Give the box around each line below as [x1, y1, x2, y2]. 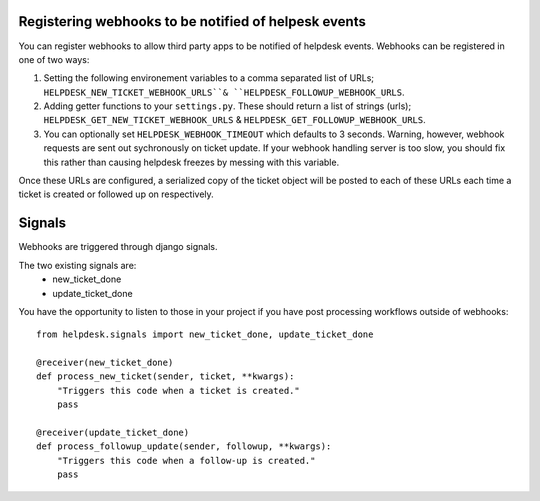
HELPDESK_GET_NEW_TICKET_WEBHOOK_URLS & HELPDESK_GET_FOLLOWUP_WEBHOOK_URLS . [43, 114, 426, 126]
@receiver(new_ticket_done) [36, 357, 174, 369]
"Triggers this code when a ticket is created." [56, 385, 300, 396]
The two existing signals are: [18, 259, 137, 271]
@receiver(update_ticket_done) [36, 427, 190, 439]
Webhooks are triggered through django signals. [18, 241, 219, 253]
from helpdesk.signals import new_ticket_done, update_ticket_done [36, 329, 374, 340]
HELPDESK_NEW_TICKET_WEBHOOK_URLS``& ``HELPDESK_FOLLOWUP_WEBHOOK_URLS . [43, 86, 405, 98]
